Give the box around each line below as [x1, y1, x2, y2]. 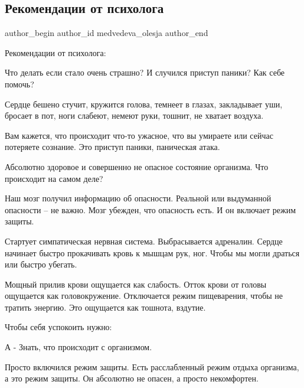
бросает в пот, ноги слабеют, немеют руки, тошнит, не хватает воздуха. [5, 109, 264, 122]
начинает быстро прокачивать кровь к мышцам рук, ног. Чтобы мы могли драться [5, 246, 300, 259]
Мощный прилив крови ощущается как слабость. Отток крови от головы [5, 278, 267, 290]
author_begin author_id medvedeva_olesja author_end [5, 27, 208, 39]
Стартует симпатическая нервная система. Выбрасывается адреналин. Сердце [5, 234, 283, 247]
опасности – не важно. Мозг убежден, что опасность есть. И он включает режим [5, 203, 296, 216]
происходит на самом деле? [5, 172, 103, 184]
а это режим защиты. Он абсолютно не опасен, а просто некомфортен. [5, 372, 259, 384]
